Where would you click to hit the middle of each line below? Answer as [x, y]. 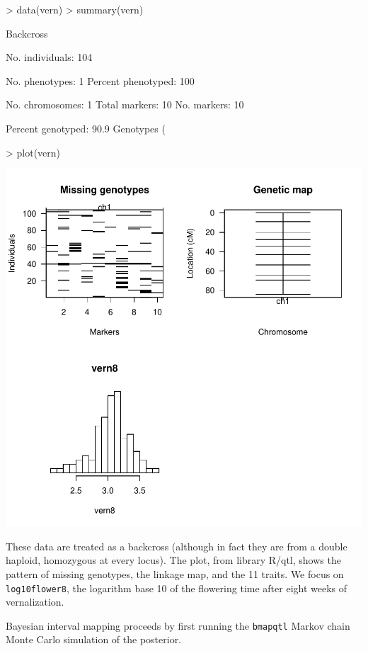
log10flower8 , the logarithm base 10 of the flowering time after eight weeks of [177, 588]
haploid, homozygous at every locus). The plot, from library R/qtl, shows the [173, 560]
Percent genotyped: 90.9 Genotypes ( [86, 128]
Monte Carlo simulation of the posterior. [94, 639]
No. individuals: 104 [49, 57]
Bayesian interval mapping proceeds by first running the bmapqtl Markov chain [178, 625]
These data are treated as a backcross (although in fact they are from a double [177, 546]
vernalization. [35, 602]
